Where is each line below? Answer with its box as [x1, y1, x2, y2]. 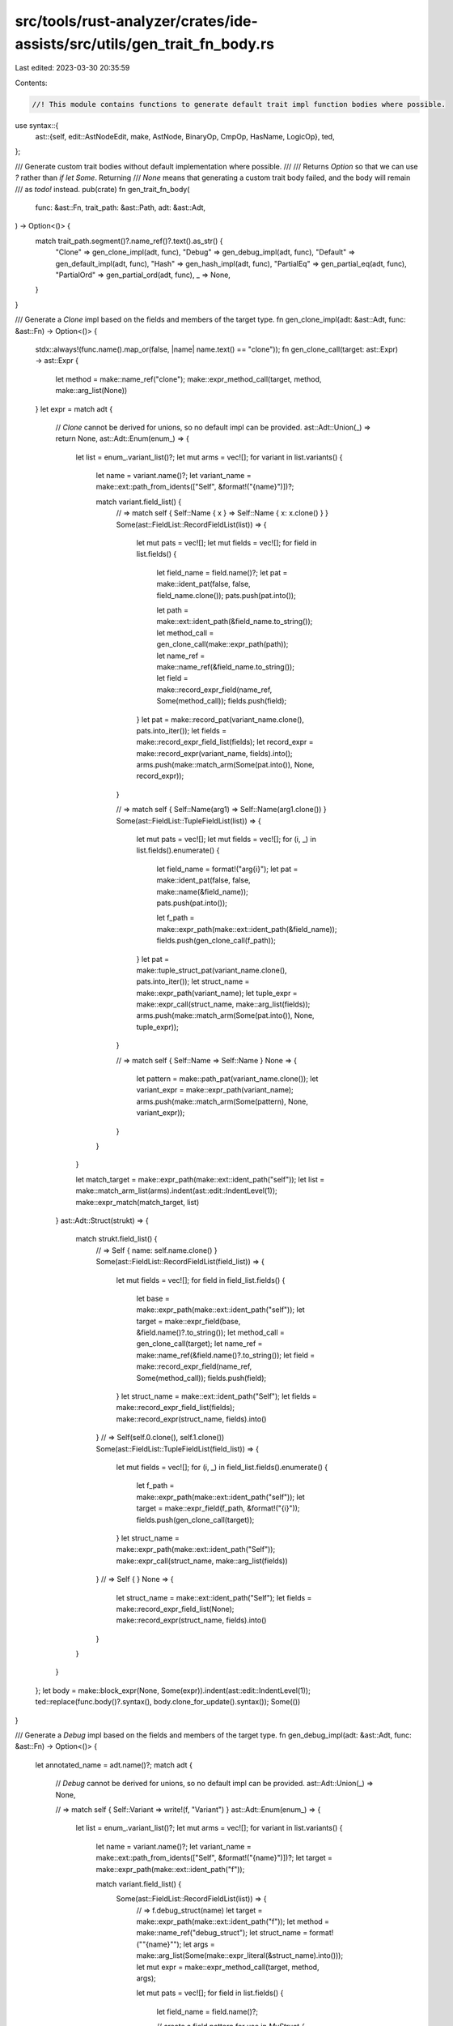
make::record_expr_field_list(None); [116, 1604, 235, 1614]
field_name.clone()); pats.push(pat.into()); [156, 590, 297, 600]
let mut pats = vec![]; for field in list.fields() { [136, 1988, 284, 1998]
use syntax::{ [15, 120, 59, 130]
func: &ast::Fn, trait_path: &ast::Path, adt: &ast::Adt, [35, 203, 206, 212]
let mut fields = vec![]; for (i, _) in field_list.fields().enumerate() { [116, 1462, 328, 1472]
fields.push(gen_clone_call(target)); [136, 1515, 255, 1524]
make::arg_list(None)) [55, 386, 128, 395]
